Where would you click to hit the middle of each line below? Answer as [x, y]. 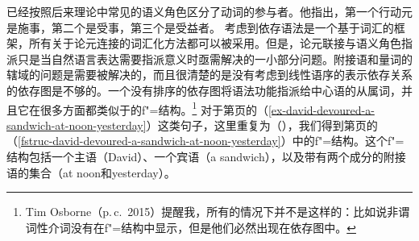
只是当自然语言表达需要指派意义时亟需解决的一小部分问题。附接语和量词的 [215, 58]
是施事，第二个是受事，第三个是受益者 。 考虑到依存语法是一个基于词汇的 [200, 27]
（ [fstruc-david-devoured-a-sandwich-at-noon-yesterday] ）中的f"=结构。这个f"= [205, 141]
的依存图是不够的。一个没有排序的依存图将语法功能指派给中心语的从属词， [204, 90]
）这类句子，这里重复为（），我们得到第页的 [262, 125]
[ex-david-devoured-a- [321, 109]
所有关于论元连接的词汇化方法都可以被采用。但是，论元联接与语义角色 [215, 43]
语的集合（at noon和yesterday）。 [91, 172]
